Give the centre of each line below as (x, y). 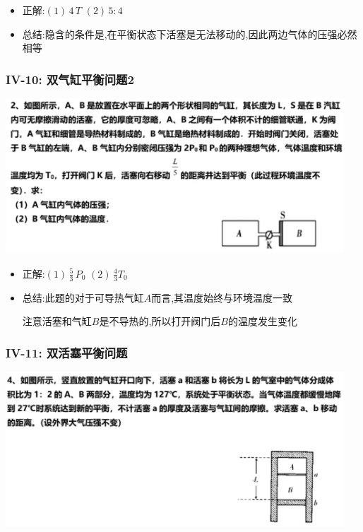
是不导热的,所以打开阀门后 (160, 321)
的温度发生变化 (262, 321)
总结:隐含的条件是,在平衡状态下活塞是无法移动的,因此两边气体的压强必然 (190, 34)
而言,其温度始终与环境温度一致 (222, 297)
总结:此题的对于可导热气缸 (83, 297)
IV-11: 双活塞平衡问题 (67, 352)
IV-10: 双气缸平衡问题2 (70, 79)
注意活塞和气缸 (57, 321)
